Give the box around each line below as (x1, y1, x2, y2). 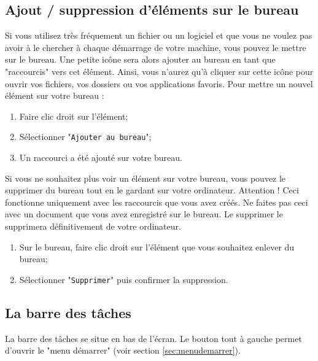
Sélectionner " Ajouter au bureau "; (19, 130, 152, 143)
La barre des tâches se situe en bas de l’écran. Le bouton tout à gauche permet (5, 332, 302, 344)
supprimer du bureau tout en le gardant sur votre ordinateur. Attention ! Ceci (5, 184, 299, 196)
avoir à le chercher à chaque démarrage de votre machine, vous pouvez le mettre (5, 41, 306, 53)
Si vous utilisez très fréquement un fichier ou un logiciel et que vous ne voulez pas (5, 29, 312, 42)
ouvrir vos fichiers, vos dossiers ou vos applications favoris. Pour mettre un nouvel (5, 77, 313, 90)
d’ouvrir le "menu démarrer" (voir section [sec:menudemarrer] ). (5, 344, 241, 357)
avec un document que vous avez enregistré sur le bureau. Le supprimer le (5, 208, 283, 220)
